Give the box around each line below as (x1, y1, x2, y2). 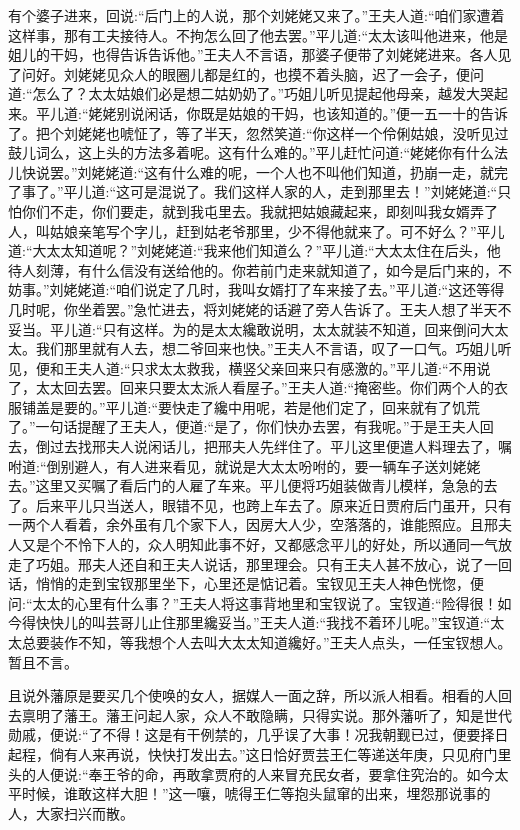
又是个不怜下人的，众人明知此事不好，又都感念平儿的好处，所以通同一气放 (21, 534, 512, 555)
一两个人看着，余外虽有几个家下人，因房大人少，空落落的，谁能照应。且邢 (8, 514, 498, 535)
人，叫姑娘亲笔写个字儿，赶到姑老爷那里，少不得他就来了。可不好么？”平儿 (8, 220, 505, 241)
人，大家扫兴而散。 (8, 802, 134, 823)
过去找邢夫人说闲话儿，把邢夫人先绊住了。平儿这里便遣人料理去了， (49, 436, 498, 457)
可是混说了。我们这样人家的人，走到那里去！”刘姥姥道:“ (130, 181, 498, 202)
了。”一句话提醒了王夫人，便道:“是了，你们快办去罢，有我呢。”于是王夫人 (8, 416, 480, 437)
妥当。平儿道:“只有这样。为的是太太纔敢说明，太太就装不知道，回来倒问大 (8, 318, 495, 339)
